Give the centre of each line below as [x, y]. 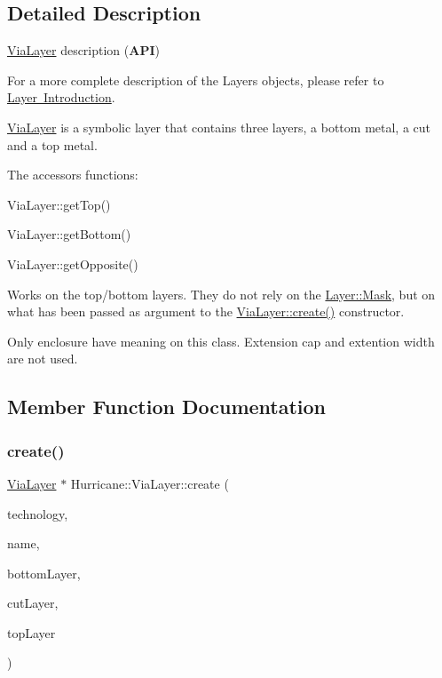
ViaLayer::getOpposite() [73, 263]
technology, [38, 513]
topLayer [32, 632]
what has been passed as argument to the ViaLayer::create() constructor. [206, 311]
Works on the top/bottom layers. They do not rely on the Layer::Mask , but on [221, 294]
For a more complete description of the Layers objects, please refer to [196, 80]
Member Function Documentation [167, 407]
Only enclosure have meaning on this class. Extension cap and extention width [221, 341]
